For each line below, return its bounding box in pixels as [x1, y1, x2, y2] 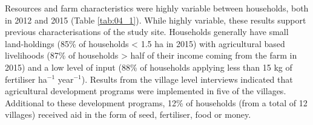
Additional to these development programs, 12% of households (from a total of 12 [5, 96, 308, 109]
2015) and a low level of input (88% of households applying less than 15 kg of [5, 60, 292, 73]
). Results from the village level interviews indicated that [81, 72, 293, 85]
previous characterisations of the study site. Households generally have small [5, 25, 289, 38]
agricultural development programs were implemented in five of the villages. [5, 85, 286, 97]
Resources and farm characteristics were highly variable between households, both [5, 2, 309, 14]
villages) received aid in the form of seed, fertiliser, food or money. [5, 108, 251, 121]
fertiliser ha [5, 72, 47, 85]
